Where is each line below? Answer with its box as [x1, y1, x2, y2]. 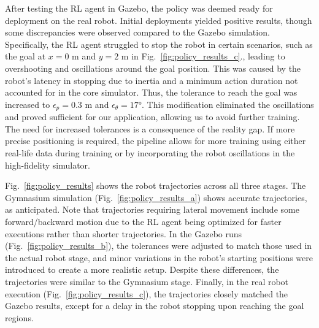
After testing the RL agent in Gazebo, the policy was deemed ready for [5, 2, 273, 14]
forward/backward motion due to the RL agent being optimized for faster [5, 215, 282, 227]
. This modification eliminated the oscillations [142, 97, 314, 110]
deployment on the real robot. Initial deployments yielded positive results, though [5, 13, 312, 26]
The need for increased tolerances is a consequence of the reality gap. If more [5, 122, 295, 135]
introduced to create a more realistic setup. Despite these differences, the [5, 263, 279, 276]
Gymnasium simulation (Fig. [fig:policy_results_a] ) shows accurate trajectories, [5, 191, 307, 204]
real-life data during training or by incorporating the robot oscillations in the [5, 146, 295, 159]
